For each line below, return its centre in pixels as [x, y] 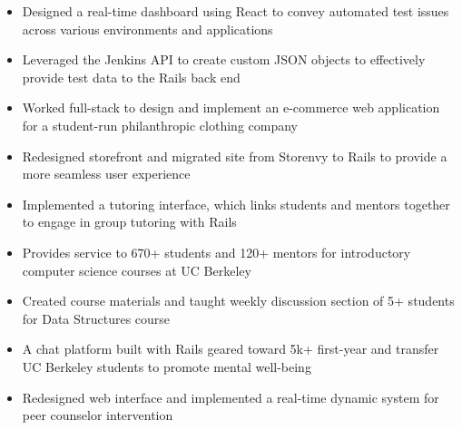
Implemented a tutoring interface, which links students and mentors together [236, 204]
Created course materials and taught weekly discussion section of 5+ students [238, 301]
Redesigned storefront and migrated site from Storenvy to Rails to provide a [235, 156]
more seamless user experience [106, 174]
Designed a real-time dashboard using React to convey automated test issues [236, 11]
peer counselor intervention [98, 415]
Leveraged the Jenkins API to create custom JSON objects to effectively [224, 59]
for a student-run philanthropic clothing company [160, 125]
